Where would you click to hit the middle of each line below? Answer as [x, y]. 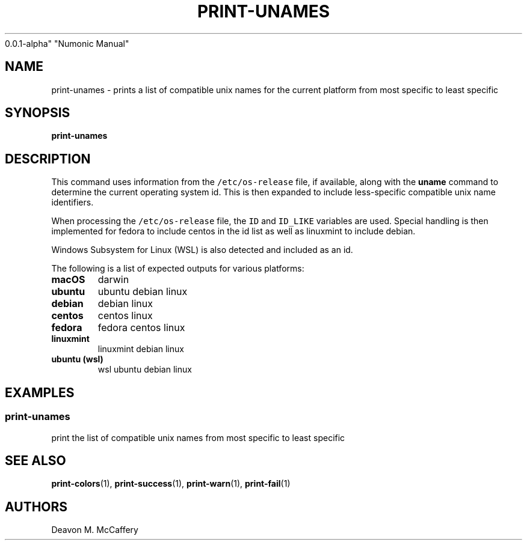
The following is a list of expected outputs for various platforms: [178, 269]
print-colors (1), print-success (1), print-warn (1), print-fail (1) [171, 484]
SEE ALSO [35, 460]
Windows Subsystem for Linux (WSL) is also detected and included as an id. [202, 250]
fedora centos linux [141, 328]
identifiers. [72, 202]
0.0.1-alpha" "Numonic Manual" [67, 43]
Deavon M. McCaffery [95, 530]
